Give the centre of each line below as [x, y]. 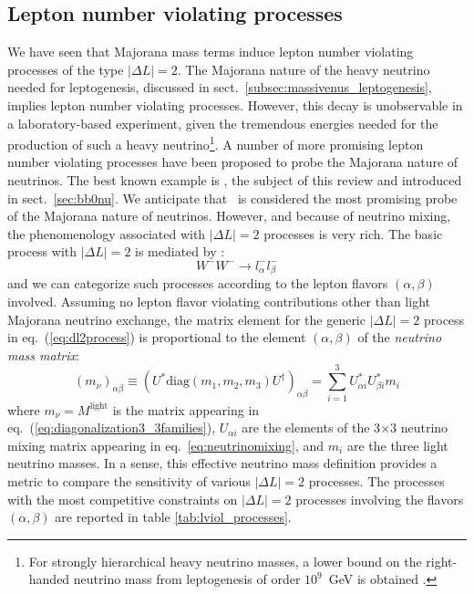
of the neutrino [400, 337]
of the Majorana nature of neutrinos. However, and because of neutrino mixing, [229, 216]
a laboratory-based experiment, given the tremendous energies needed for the [223, 123]
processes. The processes [376, 480]
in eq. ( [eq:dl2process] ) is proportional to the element [157, 337]
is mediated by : [180, 251]
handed [49, 579]
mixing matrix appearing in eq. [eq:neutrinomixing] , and [166, 445]
